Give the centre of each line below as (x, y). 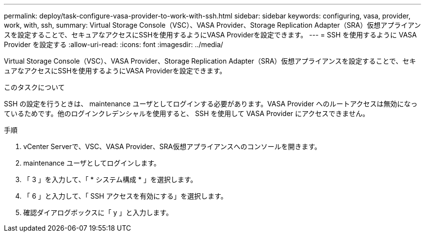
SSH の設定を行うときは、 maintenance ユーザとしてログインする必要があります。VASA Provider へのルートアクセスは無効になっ (211, 104)
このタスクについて (34, 87)
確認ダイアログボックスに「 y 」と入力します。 (98, 212)
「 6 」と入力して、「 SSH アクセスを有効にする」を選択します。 (125, 196)
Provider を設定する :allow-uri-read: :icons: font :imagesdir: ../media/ (114, 44)
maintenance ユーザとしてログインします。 (92, 163)
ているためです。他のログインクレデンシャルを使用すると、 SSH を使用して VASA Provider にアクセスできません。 (187, 113)
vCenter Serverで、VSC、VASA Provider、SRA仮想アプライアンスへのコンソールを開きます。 (172, 146)
